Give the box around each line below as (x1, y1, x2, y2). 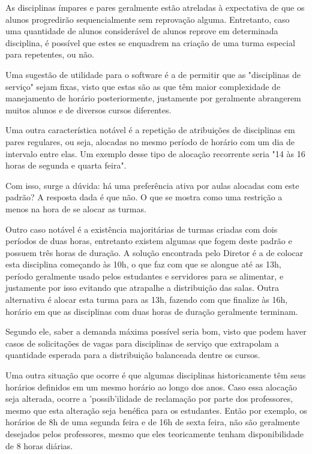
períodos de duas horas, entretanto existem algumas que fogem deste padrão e (5, 234, 292, 247)
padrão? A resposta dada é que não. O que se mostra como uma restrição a (5, 191, 283, 203)
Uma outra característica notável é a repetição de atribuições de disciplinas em (5, 124, 295, 136)
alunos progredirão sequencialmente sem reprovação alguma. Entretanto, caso (5, 13, 290, 25)
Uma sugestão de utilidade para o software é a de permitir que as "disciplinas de (5, 68, 301, 80)
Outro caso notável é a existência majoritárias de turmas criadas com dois (5, 223, 278, 235)
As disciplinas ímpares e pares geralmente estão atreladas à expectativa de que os (5, 1, 305, 13)
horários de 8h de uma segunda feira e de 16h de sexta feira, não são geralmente (5, 416, 300, 428)
